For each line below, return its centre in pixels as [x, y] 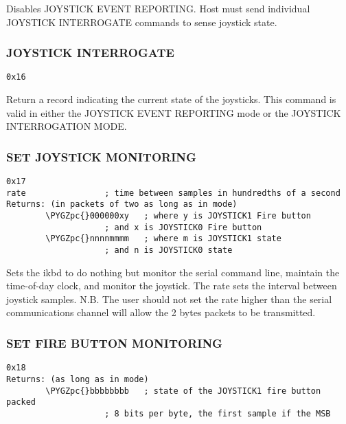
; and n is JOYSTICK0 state [169, 250]
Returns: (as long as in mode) [78, 379]
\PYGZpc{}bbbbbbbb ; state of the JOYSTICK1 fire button [183, 391]
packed [21, 402]
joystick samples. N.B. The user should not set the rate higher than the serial [169, 299]
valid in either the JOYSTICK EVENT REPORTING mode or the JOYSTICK [174, 112]
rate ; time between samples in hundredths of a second [173, 193]
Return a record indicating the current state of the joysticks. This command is [171, 99]
